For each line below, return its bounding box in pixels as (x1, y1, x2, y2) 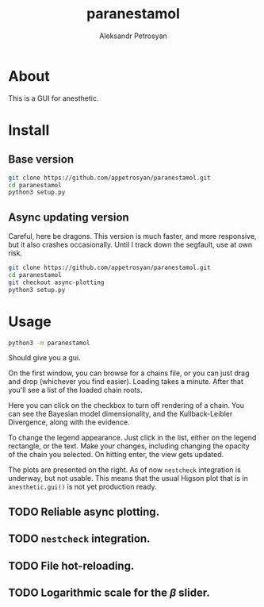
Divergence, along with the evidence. (8, 417, 130, 427)
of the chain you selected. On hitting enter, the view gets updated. (8, 450, 224, 459)
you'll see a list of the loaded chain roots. (8, 386, 143, 395)
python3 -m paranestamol (8, 339, 90, 347)
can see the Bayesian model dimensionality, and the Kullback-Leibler (8, 409, 233, 419)
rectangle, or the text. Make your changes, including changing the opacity (8, 441, 250, 451)
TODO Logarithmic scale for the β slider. (8, 586, 210, 599)
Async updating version (8, 210, 129, 224)
